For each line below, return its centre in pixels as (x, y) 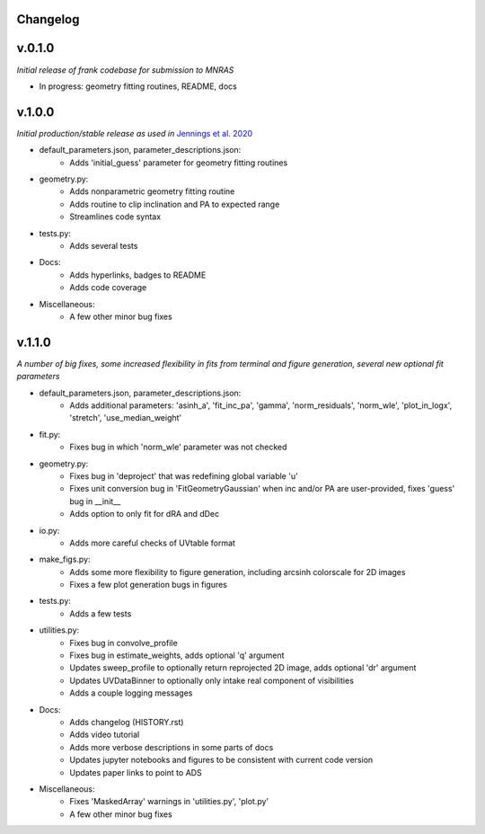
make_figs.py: (65, 559)
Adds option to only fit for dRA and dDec (145, 514)
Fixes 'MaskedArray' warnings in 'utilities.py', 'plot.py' (169, 802)
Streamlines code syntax (115, 217)
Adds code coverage (108, 288)
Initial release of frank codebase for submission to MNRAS (125, 70)
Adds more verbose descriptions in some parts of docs (172, 747)
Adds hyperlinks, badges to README (138, 275)
